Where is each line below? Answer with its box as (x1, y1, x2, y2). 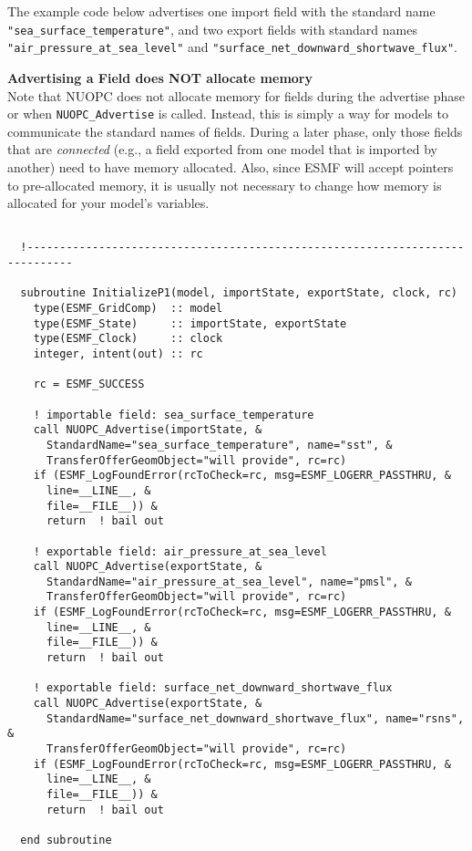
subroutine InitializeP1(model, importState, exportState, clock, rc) (20, 286, 457, 300)
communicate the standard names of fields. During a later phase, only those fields (7, 121, 463, 140)
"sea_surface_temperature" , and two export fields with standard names (7, 19, 417, 38)
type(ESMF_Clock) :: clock (33, 332, 223, 346)
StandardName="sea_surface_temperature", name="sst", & (46, 438, 393, 451)
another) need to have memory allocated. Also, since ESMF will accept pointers (7, 157, 454, 176)
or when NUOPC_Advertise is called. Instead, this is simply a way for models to (7, 104, 448, 123)
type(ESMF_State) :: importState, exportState (33, 317, 347, 330)
